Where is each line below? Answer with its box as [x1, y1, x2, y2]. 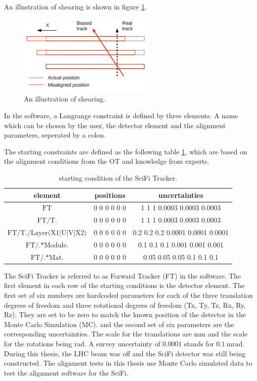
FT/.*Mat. [31, 254, 64, 261]
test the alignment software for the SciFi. [4, 367, 128, 378]
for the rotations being [4, 338, 72, 348]
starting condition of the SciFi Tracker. [59, 172, 177, 183]
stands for [184, 338, 214, 348]
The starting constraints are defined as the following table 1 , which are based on [4, 146, 248, 156]
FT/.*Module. [26, 241, 69, 249]
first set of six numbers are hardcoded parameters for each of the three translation [4, 290, 253, 300]
